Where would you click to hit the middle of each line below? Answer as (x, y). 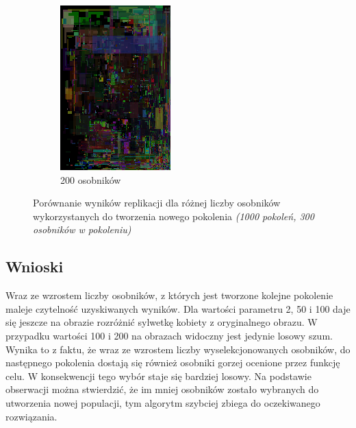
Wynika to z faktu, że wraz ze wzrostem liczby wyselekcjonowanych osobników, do (178, 349)
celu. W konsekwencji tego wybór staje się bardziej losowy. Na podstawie (158, 376)
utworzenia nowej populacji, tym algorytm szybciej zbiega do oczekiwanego (163, 402)
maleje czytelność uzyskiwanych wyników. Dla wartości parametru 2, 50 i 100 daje (178, 308)
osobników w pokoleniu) (82, 229)
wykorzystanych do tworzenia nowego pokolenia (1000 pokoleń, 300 (174, 216)
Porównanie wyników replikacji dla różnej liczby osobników (157, 203)
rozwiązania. (31, 416)
